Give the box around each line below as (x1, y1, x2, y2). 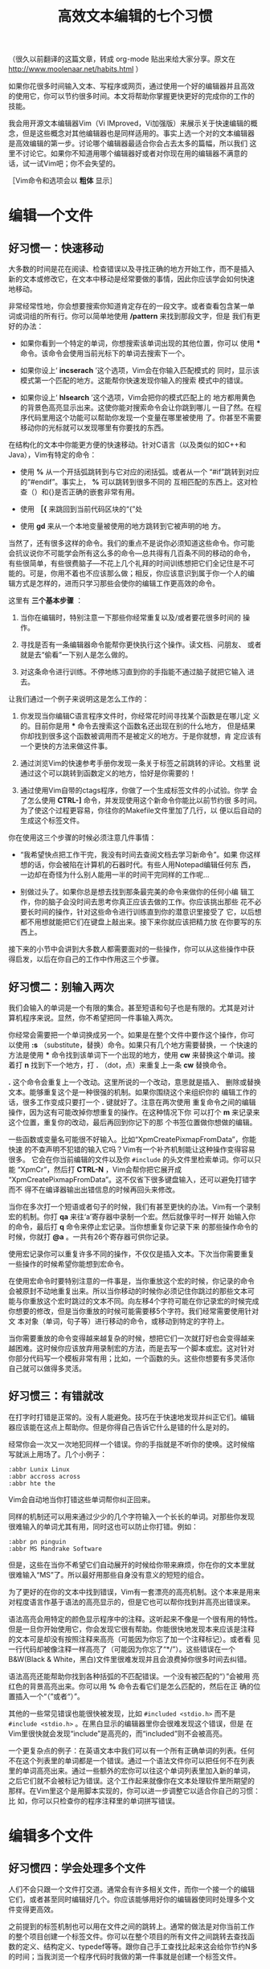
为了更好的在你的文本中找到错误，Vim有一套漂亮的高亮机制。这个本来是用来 (8, 1586, 261, 1596)
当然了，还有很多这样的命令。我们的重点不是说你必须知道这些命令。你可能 (8, 538, 255, 548)
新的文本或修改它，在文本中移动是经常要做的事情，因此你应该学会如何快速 (8, 274, 255, 284)
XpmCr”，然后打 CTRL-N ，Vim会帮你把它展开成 (20, 1165, 182, 1174)
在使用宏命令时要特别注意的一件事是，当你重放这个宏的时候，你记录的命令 (8, 1276, 255, 1286)
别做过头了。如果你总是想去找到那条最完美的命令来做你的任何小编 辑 (19, 887, 247, 897)
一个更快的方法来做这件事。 (19, 741, 112, 751)
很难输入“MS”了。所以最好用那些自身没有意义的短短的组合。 (8, 1570, 209, 1579)
